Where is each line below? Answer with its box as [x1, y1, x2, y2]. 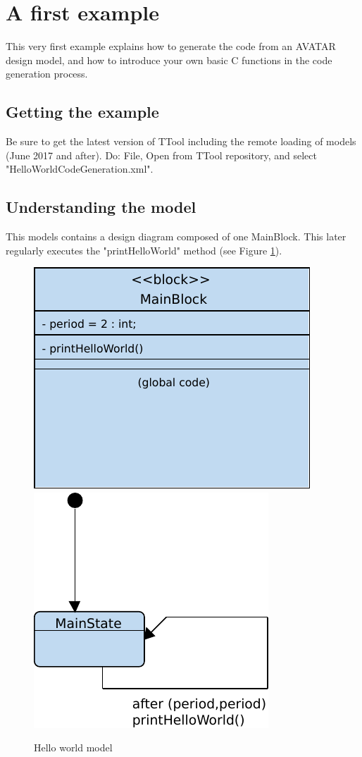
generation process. [6, 66, 88, 81]
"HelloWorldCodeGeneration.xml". [6, 161, 154, 176]
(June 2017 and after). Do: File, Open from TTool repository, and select [6, 147, 317, 162]
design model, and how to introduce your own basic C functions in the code [6, 52, 332, 67]
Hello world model [34, 740, 113, 755]
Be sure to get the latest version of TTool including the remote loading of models [6, 134, 356, 149]
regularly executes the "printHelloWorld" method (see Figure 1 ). [6, 242, 282, 257]
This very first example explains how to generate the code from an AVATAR [6, 39, 336, 54]
